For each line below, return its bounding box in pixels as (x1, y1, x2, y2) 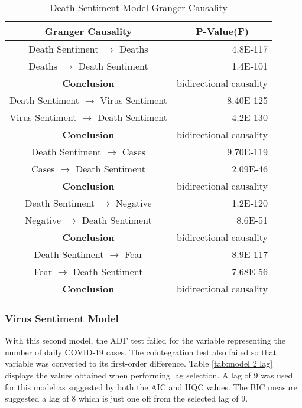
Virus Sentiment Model (5, 311, 119, 325)
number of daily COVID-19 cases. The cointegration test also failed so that (5, 345, 277, 358)
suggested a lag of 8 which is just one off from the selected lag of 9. (5, 392, 248, 404)
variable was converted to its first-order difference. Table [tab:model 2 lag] (5, 357, 273, 370)
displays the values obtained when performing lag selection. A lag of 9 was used (5, 369, 293, 381)
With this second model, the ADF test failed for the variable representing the (5, 334, 285, 347)
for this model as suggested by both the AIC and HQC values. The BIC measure (5, 380, 297, 393)
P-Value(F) (196, 24, 249, 38)
